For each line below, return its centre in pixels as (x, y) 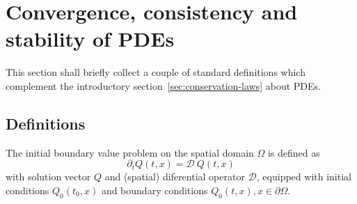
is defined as (294, 152)
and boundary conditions (154, 190)
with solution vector (48, 176)
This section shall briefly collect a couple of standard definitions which (156, 72)
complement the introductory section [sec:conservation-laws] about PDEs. (163, 85)
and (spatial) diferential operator (175, 176)
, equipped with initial (304, 176)
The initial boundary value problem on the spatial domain (130, 152)
